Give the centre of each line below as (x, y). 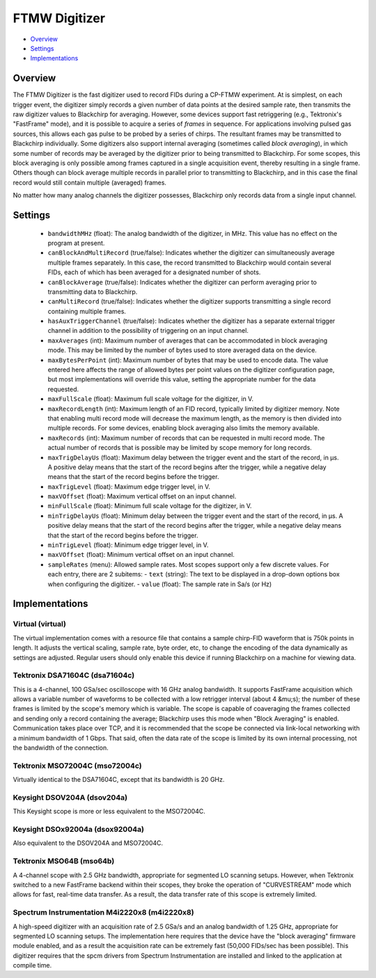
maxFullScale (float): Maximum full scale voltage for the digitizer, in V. (151, 399)
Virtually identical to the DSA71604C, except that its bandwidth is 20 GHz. (119, 780)
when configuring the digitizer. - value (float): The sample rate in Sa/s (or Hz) (160, 584)
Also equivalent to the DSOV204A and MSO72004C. (88, 843)
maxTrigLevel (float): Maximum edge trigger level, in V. (129, 487)
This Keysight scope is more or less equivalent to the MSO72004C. (109, 812)
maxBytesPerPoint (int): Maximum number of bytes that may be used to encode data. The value (188, 360)
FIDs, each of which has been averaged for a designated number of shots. (154, 272)
